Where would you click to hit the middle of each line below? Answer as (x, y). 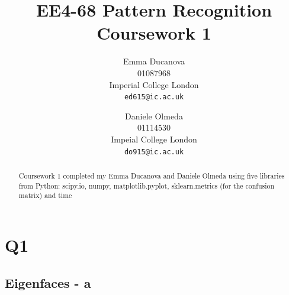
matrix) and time (45, 195)
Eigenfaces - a (48, 282)
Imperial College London (154, 84)
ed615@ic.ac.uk (154, 97)
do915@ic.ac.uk (154, 152)
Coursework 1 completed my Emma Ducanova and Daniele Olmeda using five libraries (152, 175)
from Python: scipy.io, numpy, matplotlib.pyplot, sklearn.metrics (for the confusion (147, 185)
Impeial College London (154, 139)
